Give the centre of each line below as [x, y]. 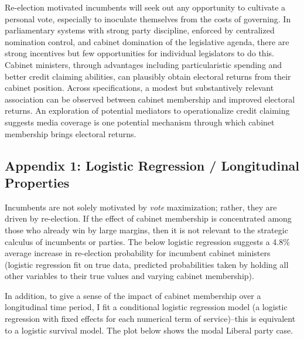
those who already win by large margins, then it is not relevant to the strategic [146, 229]
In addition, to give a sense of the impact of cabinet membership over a [133, 295]
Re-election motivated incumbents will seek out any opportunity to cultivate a [145, 7]
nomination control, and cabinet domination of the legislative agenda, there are [147, 41]
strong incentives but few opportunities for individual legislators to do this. [139, 53]
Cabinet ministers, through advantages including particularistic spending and [144, 64]
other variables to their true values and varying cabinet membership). [129, 276]
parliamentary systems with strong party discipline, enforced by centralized [140, 30]
